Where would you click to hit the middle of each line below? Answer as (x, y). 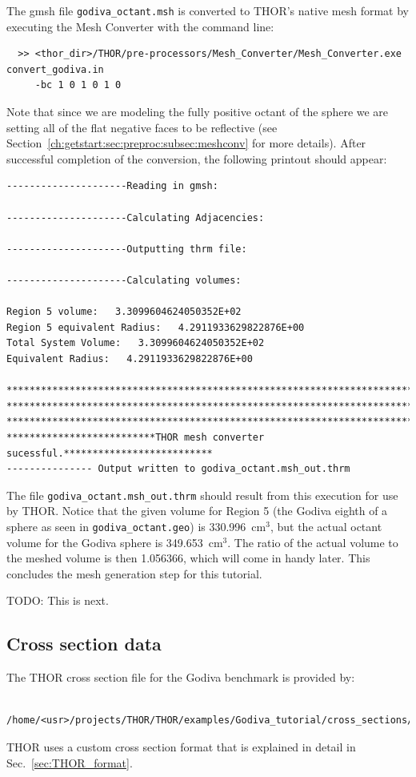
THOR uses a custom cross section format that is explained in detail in (181, 746)
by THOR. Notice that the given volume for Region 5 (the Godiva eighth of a (197, 511)
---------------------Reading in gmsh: (112, 186)
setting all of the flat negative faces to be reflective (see (142, 127)
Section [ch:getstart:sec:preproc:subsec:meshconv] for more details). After (186, 143)
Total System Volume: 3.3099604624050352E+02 (136, 343)
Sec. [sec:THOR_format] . (70, 762)
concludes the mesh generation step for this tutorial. (134, 573)
